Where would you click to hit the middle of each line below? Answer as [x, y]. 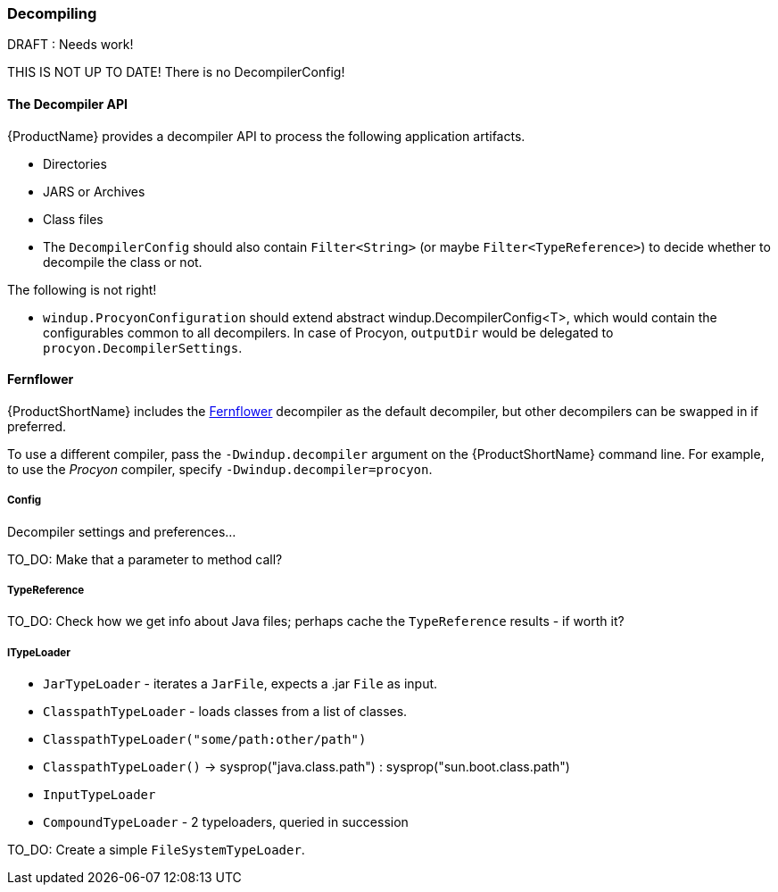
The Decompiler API [68, 104]
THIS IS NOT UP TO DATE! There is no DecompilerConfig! [176, 72]
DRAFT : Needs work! [70, 45]
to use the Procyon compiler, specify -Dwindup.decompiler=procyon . [220, 469]
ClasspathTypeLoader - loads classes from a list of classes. [225, 712]
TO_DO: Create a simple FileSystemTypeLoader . [156, 850]
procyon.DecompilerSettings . [143, 347]
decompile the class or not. [123, 262]
